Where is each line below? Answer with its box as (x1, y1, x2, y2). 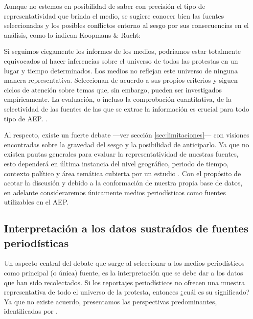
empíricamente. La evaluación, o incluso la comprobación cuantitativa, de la (4, 94, 231, 104)
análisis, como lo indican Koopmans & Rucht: (4, 29, 141, 40)
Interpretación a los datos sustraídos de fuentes (4, 221, 249, 236)
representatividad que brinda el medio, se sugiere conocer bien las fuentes (4, 10, 224, 21)
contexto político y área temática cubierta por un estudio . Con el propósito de (4, 168, 241, 178)
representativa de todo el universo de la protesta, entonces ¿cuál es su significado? (4, 287, 250, 297)
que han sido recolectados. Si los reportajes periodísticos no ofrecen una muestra (4, 277, 245, 287)
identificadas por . (4, 306, 58, 316)
